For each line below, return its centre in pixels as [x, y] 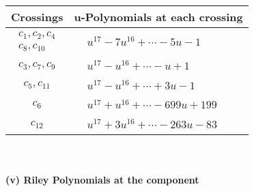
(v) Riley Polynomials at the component [102, 179]
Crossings [37, 17]
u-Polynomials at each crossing [158, 17]
